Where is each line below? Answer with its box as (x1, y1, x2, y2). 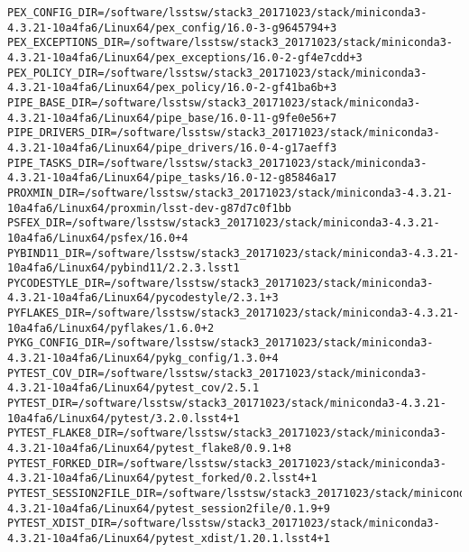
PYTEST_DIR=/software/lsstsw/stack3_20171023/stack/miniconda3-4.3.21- (7, 397, 446, 410)
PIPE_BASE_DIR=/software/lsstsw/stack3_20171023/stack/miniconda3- (7, 96, 421, 109)
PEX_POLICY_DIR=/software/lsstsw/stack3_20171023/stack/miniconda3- (7, 66, 428, 79)
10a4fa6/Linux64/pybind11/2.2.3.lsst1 (7, 262, 240, 275)
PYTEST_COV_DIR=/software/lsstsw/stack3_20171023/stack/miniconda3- (7, 366, 428, 380)
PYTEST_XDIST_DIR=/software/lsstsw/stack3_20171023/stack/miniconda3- (7, 517, 440, 530)
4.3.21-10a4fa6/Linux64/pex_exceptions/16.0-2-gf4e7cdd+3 (7, 51, 363, 64)
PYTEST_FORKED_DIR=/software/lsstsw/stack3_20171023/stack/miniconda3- (7, 456, 446, 470)
